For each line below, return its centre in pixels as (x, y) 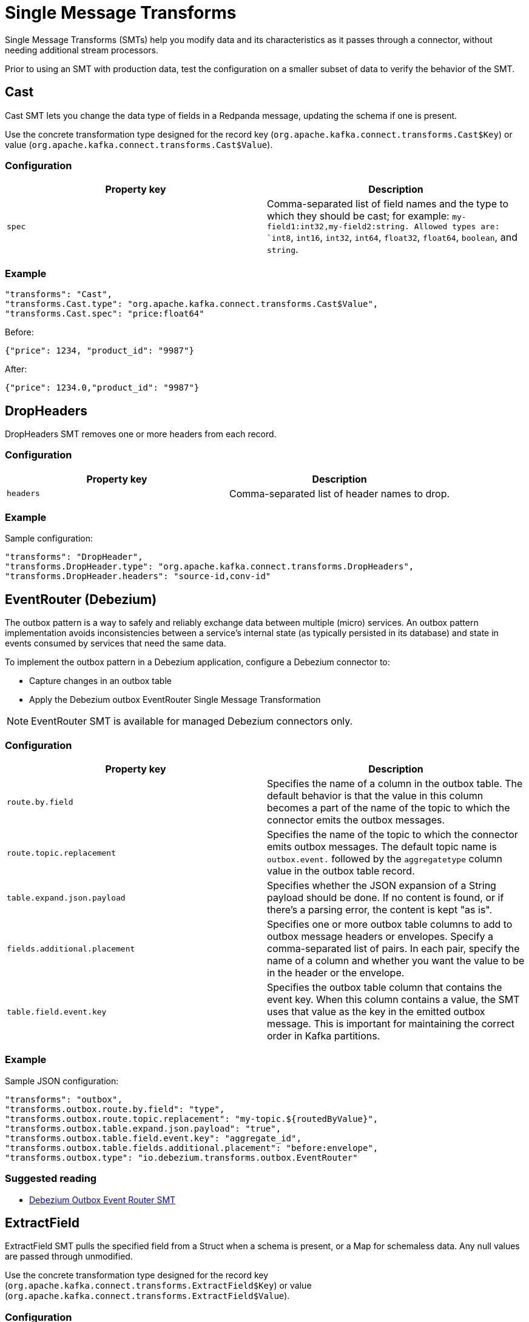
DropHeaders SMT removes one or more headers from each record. (141, 434)
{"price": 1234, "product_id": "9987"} (99, 351)
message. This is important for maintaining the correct (391, 1024)
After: (16, 369)
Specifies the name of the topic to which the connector (393, 835)
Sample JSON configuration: (62, 1081)
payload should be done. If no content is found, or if (386, 898)
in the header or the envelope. (336, 973)
